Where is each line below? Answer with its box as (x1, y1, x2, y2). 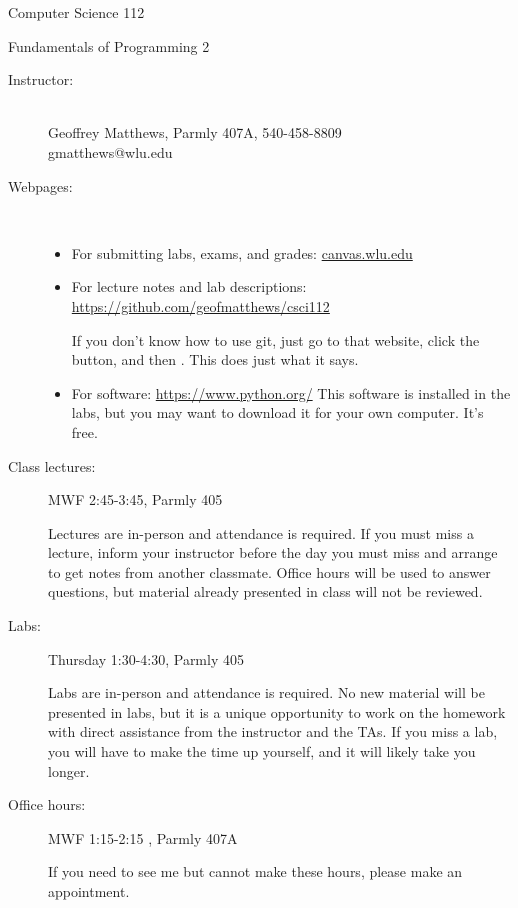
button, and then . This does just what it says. (71, 349, 359, 370)
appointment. (48, 881, 130, 901)
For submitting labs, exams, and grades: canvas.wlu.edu (71, 242, 413, 263)
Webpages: (8, 175, 73, 196)
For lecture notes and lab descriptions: (71, 276, 307, 297)
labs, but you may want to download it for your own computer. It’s (71, 402, 484, 423)
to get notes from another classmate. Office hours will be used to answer (48, 561, 491, 582)
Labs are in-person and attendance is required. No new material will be (48, 682, 485, 703)
